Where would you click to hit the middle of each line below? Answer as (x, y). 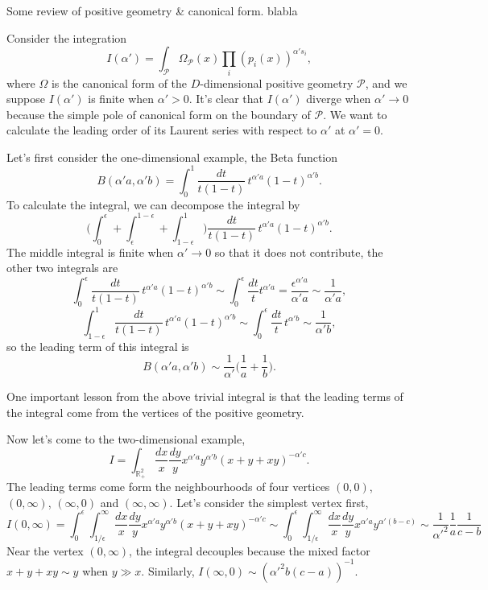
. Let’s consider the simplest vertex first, (269, 502)
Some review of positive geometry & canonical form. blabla (152, 10)
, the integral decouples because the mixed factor (250, 550)
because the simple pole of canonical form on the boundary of (159, 114)
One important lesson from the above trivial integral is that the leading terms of (205, 396)
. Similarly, (168, 570)
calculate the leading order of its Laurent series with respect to (162, 130)
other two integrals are (62, 268)
